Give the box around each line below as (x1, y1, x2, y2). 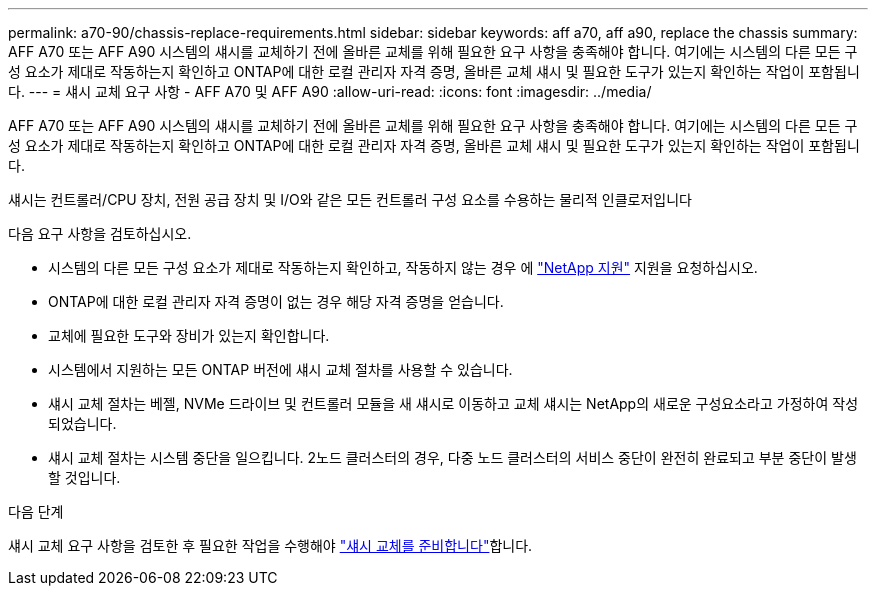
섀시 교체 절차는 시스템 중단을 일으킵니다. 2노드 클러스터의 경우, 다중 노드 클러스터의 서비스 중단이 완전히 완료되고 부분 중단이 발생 (48, 449, 857, 466)
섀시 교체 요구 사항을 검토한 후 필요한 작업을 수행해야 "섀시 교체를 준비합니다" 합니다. (8, 537, 533, 554)
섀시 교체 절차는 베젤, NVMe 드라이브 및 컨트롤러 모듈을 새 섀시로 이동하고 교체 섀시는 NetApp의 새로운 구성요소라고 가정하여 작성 (48, 395, 859, 412)
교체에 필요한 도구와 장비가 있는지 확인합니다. (48, 327, 330, 344)
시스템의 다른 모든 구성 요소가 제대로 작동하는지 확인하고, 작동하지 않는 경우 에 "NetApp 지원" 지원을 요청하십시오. (48, 259, 758, 276)
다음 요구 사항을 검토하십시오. (8, 225, 192, 242)
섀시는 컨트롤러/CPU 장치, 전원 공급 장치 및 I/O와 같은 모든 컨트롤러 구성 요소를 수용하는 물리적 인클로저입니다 (8, 191, 692, 208)
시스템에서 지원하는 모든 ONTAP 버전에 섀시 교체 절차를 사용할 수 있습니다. (48, 361, 513, 378)
